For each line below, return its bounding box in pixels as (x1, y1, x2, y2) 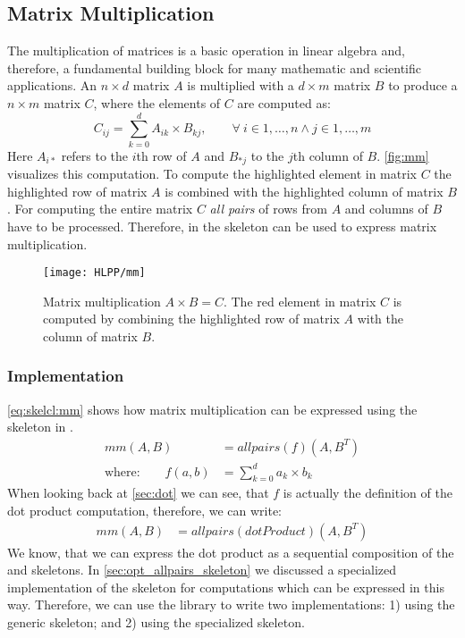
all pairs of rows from (209, 199, 327, 218)
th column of (292, 146, 363, 164)
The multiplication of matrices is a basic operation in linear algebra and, (7, 41, 405, 60)
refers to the (61, 146, 129, 164)
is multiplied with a (187, 76, 294, 95)
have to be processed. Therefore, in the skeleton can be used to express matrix (7, 216, 437, 235)
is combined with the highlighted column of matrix (165, 181, 444, 200)
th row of (136, 146, 187, 164)
